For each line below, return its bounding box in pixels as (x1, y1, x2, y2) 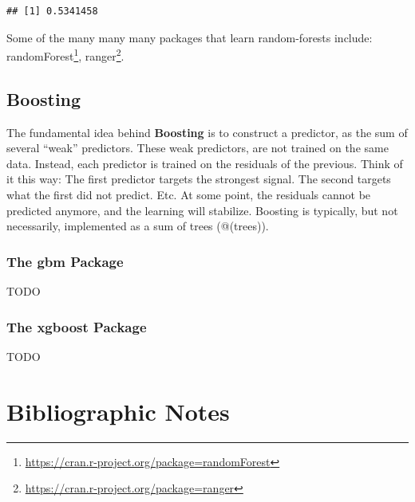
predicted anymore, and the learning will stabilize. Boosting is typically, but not (6, 202, 398, 218)
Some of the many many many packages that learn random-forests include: (6, 29, 373, 45)
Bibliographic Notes (6, 394, 230, 427)
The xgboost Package (6, 316, 147, 336)
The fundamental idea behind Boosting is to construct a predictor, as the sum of (6, 124, 408, 140)
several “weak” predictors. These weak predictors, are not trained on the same (6, 139, 389, 156)
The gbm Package (6, 251, 124, 271)
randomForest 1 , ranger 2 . (6, 45, 125, 64)
